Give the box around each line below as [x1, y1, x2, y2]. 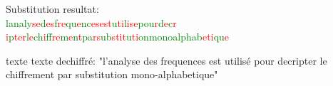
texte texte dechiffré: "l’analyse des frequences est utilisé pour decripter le [6, 53, 327, 68]
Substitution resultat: [6, 1, 99, 16]
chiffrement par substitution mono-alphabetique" [6, 67, 218, 82]
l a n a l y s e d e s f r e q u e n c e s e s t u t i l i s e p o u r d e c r [6, 15, 177, 30]
